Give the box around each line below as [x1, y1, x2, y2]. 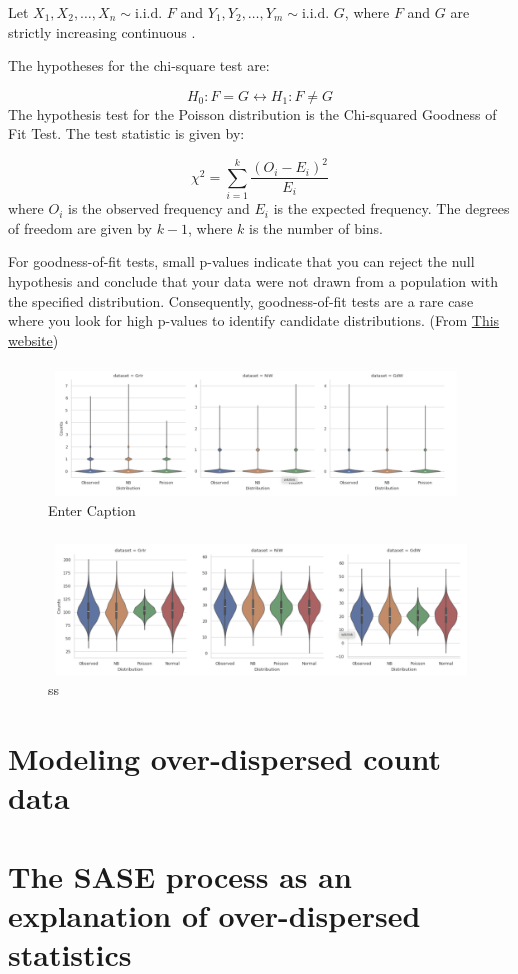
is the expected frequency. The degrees [273, 198, 510, 219]
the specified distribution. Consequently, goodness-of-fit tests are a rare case [8, 290, 474, 311]
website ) [8, 329, 59, 350]
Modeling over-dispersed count [8, 738, 442, 779]
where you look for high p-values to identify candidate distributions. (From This [8, 310, 500, 331]
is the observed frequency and [68, 198, 250, 219]
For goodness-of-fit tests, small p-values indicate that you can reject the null [8, 251, 475, 272]
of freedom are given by [8, 217, 152, 238]
